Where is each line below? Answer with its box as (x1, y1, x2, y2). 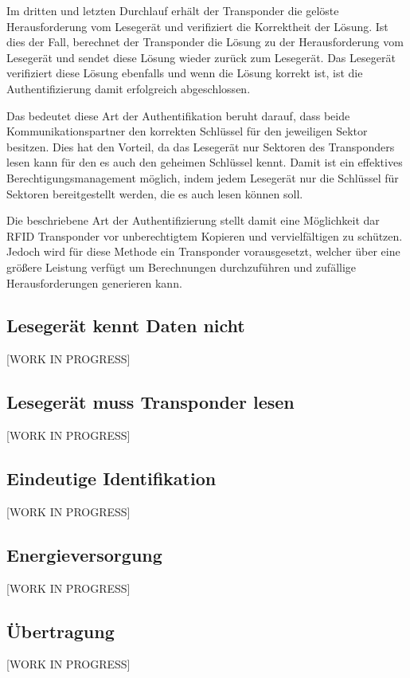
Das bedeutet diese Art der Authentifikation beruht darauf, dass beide (6, 107, 350, 123)
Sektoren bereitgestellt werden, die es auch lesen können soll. (6, 185, 303, 202)
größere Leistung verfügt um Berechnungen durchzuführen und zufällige (6, 258, 357, 275)
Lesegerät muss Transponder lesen (6, 390, 295, 414)
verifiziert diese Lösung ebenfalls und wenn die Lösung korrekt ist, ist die (6, 65, 363, 81)
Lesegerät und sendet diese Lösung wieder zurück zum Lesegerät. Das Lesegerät (6, 49, 396, 65)
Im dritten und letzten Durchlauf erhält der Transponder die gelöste (6, 2, 339, 18)
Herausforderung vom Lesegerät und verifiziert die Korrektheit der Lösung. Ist (6, 18, 389, 34)
